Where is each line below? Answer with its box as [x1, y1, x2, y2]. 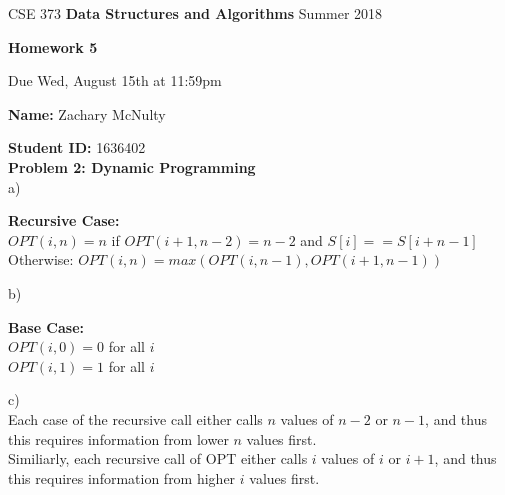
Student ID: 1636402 [8, 137, 146, 158]
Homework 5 [8, 36, 98, 57]
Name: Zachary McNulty [8, 103, 166, 124]
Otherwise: [8, 249, 74, 270]
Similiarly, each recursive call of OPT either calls [8, 448, 308, 469]
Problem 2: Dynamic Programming [8, 156, 256, 177]
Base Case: [8, 316, 85, 337]
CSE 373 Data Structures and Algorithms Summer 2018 [8, 3, 383, 23]
